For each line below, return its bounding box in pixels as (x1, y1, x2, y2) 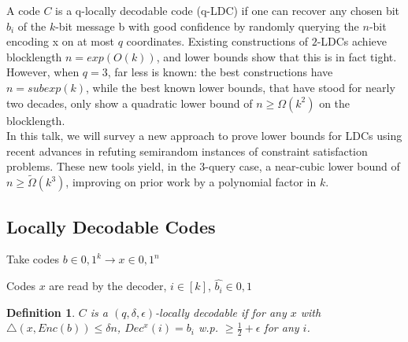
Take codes (6, 251, 59, 267)
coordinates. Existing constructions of (126, 33, 308, 50)
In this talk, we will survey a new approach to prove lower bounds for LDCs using (6, 127, 402, 144)
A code (6, 2, 40, 18)
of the (17, 17, 46, 34)
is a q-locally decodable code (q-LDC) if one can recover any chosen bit (55, 2, 400, 18)
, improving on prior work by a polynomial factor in (65, 174, 317, 190)
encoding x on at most (6, 33, 114, 50)
